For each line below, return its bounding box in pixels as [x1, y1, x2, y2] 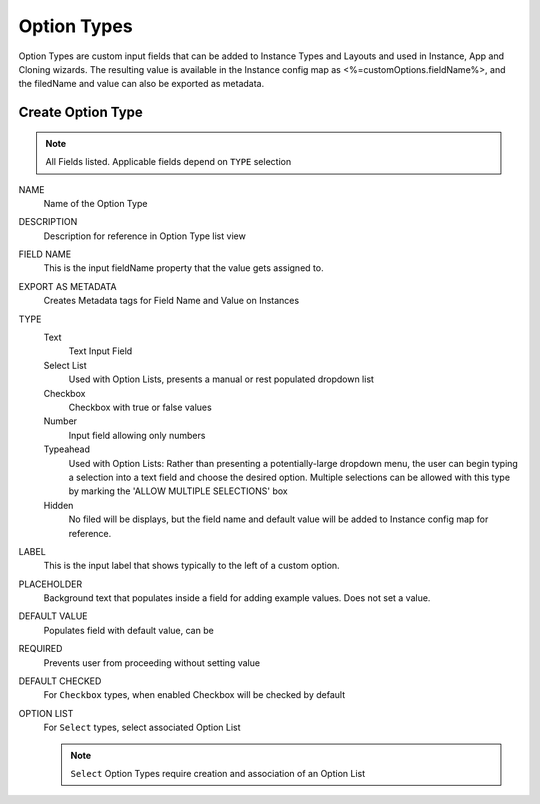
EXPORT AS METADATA [18, 280, 117, 292]
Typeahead [43, 443, 90, 455]
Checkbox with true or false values [68, 401, 212, 413]
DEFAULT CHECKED [18, 675, 102, 687]
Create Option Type [18, 104, 144, 121]
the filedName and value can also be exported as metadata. [18, 78, 265, 90]
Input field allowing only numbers [68, 429, 206, 441]
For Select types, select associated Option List [43, 721, 241, 734]
